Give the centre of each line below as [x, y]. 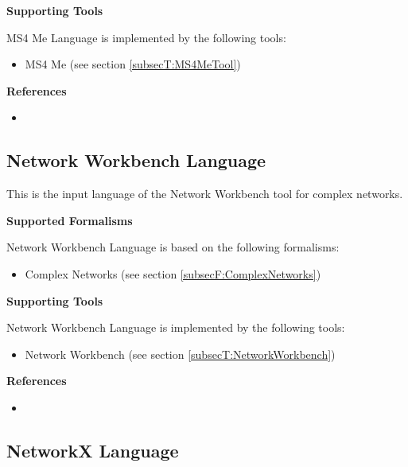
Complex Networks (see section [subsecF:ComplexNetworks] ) [173, 273]
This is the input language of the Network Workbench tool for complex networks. [205, 194]
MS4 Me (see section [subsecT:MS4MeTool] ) [133, 64]
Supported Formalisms [70, 220]
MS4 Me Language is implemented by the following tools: [146, 37]
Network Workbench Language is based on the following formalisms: [173, 247]
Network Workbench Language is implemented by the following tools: [176, 327]
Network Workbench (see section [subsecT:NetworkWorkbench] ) [180, 354]
